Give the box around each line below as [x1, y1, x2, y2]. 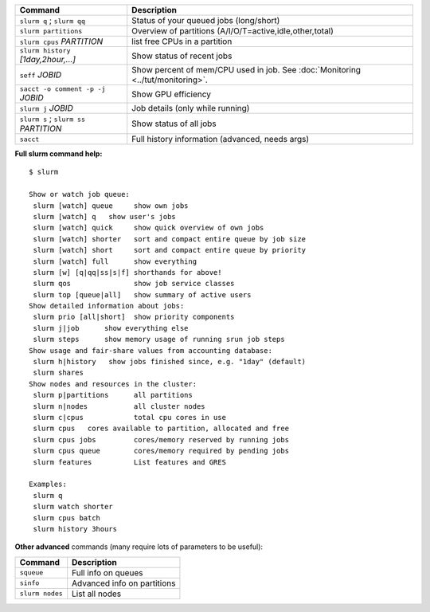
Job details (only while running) [131, 103, 250, 113]
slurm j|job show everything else [33, 324, 189, 332]
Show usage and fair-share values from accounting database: [29, 346, 272, 355]
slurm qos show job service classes [33, 279, 235, 288]
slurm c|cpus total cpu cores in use [33, 413, 227, 422]
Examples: [29, 480, 67, 489]
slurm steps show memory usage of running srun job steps [33, 335, 286, 344]
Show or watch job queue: [29, 190, 131, 199]
